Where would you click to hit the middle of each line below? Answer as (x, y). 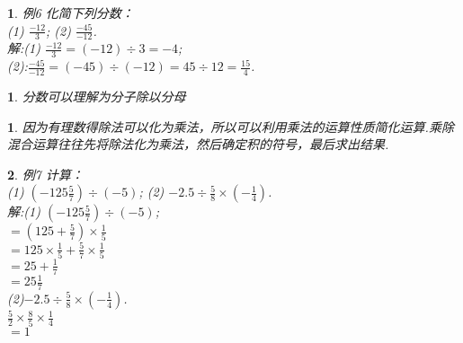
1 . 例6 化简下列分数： (71, 13)
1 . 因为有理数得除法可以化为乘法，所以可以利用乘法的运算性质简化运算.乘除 (231, 126)
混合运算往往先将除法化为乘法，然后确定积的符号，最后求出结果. (198, 144)
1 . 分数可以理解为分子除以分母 (97, 97)
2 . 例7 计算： (45, 174)
